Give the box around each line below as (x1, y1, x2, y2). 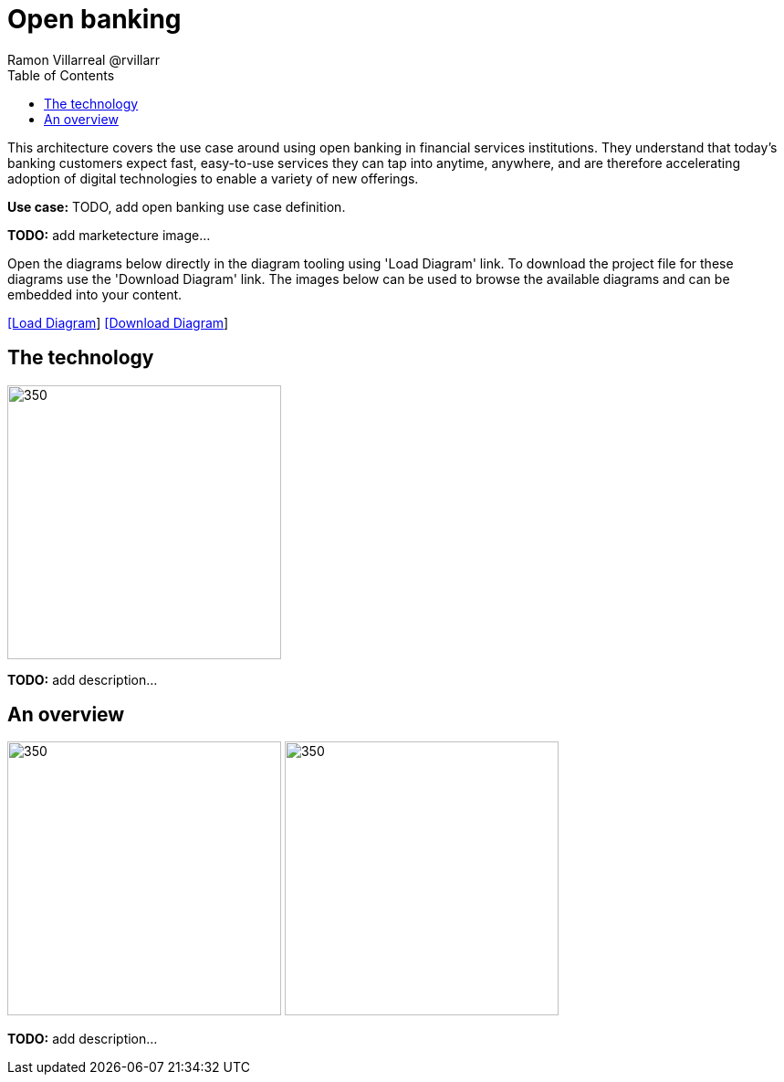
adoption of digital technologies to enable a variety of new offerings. (7, 170, 419, 186)
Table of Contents (7, 67, 115, 83)
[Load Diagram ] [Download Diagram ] (7, 314, 229, 331)
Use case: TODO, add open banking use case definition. (7, 198, 346, 215)
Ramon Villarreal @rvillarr (7, 51, 161, 68)
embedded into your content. (7, 286, 183, 302)
